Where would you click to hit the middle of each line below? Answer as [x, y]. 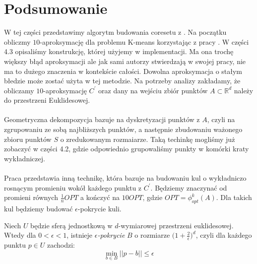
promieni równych [31, 197]
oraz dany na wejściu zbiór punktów [153, 90]
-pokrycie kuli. [99, 209]
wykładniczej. [25, 158]
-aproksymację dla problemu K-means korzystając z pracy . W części [144, 41]
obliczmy [17, 41]
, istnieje [80, 235]
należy [244, 90]
